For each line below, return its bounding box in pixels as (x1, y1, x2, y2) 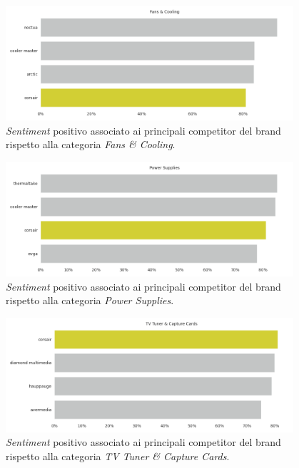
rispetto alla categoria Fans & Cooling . (6, 137, 176, 152)
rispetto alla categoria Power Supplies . (6, 293, 174, 308)
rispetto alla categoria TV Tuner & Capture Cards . (6, 449, 230, 464)
